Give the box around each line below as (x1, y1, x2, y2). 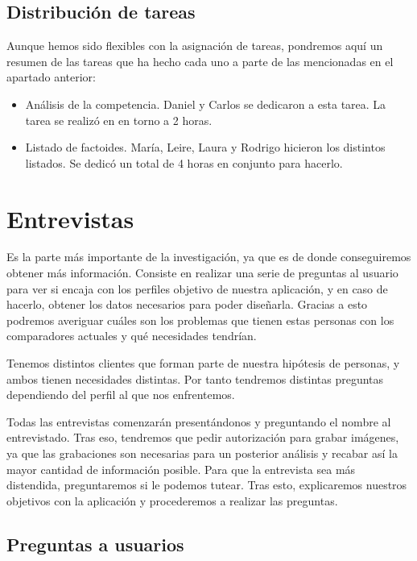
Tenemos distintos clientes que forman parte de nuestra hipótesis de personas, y (6, 355, 400, 372)
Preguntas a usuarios (6, 531, 184, 556)
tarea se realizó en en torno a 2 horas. (25, 111, 213, 128)
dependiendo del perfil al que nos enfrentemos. (6, 386, 235, 403)
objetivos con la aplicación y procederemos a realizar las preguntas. (6, 492, 338, 509)
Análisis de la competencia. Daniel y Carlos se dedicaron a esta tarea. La (25, 95, 386, 112)
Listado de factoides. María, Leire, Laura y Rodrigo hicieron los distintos (25, 139, 386, 156)
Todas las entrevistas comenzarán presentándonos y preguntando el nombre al (6, 413, 391, 430)
